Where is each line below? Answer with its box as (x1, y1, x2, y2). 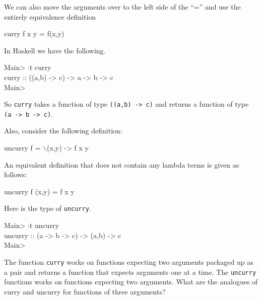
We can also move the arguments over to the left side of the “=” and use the (4, 2, 241, 12)
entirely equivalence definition (4, 11, 96, 22)
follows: (4, 169, 27, 180)
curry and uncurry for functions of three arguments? (4, 286, 166, 296)
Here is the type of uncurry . (4, 203, 91, 213)
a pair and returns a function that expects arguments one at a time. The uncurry (4, 266, 256, 277)
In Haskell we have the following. (4, 45, 106, 55)
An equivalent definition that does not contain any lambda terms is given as (4, 159, 239, 170)
